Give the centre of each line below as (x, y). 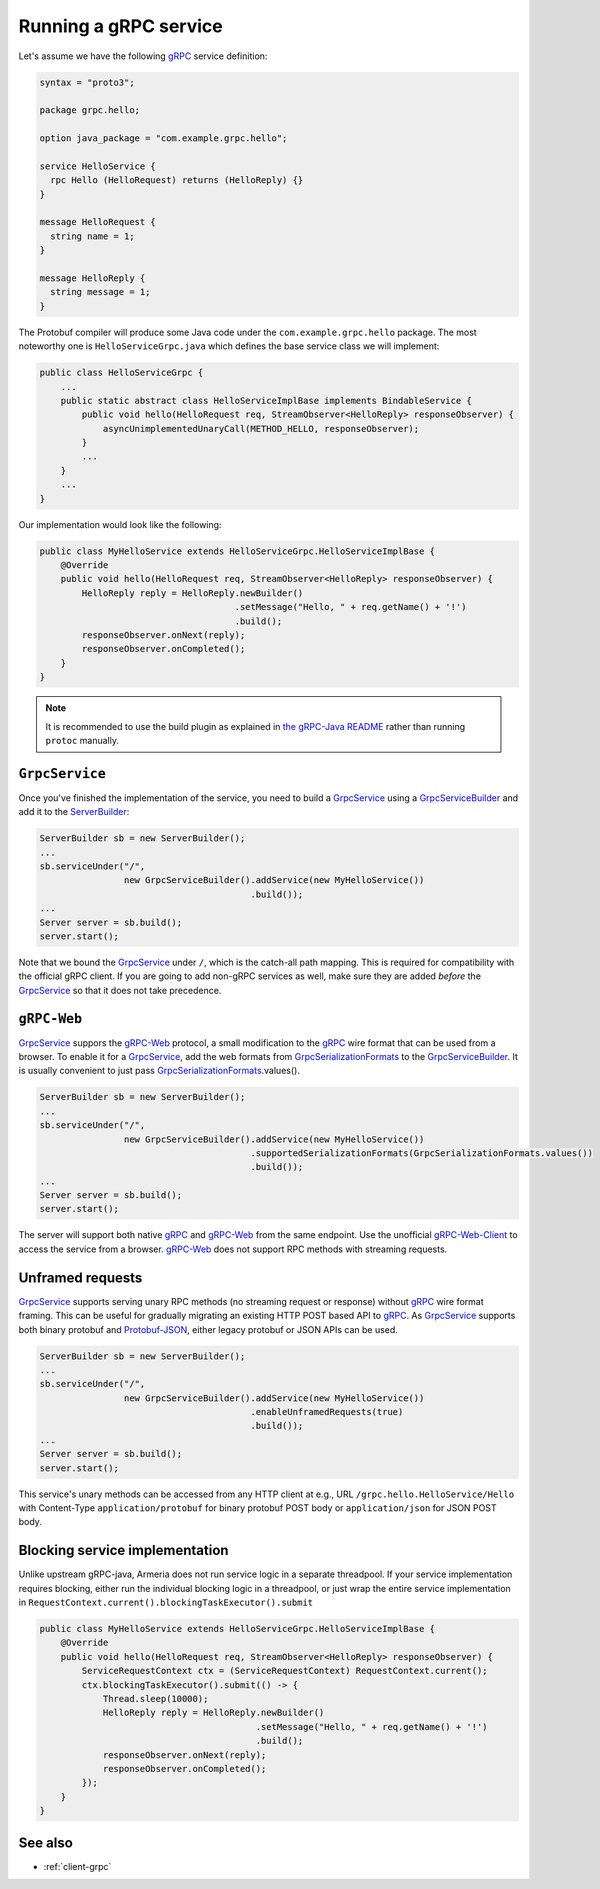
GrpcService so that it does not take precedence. (120, 990)
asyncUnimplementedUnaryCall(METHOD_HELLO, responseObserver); (261, 428)
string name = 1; (92, 236)
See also (46, 1842)
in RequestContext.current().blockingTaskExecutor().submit (166, 1602)
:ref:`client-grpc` (77, 1866)
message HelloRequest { (98, 222)
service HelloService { (98, 166)
